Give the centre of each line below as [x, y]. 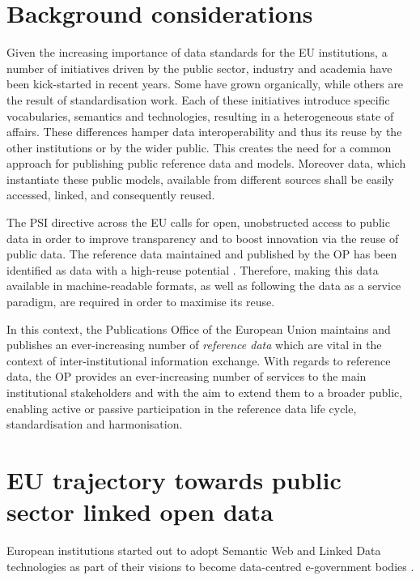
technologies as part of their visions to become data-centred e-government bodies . [210, 566]
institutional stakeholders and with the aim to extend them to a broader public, [205, 392]
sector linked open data [140, 512]
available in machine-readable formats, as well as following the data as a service [204, 286]
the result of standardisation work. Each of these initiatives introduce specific [198, 99]
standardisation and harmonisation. [95, 424]
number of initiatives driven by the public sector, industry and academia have [199, 68]
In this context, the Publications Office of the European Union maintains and [199, 328]
